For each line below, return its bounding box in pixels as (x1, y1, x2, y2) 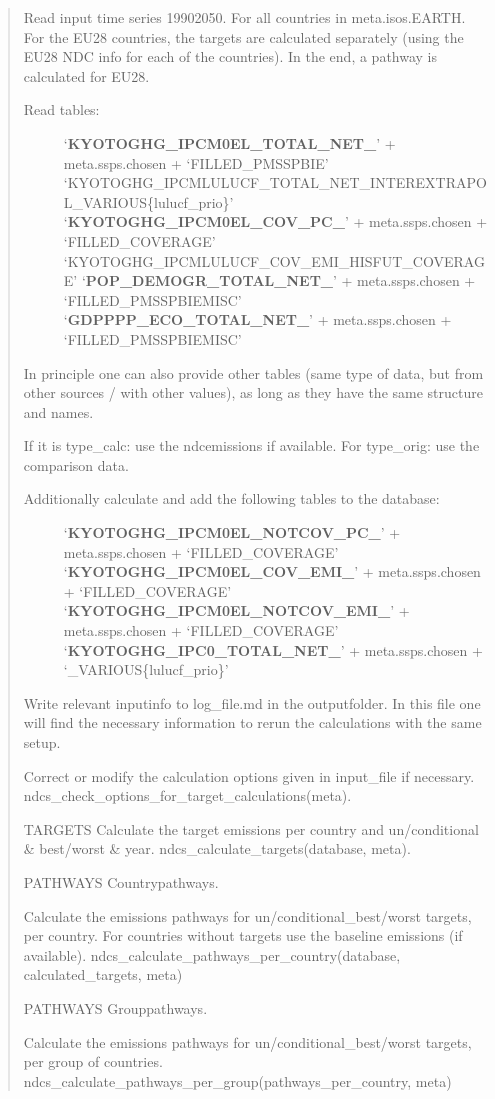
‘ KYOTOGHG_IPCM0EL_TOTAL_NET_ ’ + (63, 132, 396, 153)
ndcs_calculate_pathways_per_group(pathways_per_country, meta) (23, 1070, 452, 1091)
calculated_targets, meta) (23, 964, 183, 985)
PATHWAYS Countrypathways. (23, 871, 219, 892)
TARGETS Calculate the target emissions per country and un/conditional (23, 818, 479, 839)
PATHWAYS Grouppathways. (23, 997, 208, 1018)
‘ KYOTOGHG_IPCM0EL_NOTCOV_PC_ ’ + (63, 522, 401, 543)
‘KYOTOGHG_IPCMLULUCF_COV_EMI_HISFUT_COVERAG (63, 250, 485, 271)
